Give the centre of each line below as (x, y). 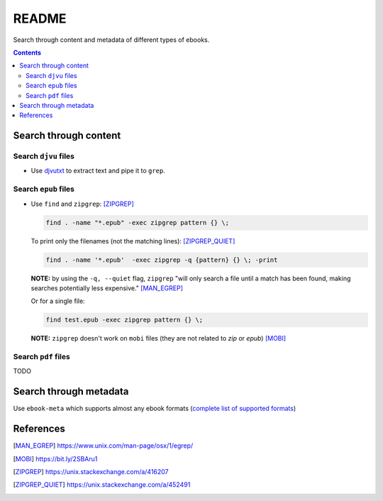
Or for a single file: (58, 301)
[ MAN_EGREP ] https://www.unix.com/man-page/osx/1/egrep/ (103, 446)
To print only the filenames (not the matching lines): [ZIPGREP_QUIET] (133, 241)
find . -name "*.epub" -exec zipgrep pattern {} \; (138, 222)
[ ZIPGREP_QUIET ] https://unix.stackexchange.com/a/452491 (102, 485)
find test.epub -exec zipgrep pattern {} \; (124, 320)
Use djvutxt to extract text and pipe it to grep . (98, 171)
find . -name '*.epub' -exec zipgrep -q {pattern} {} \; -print (162, 260)
